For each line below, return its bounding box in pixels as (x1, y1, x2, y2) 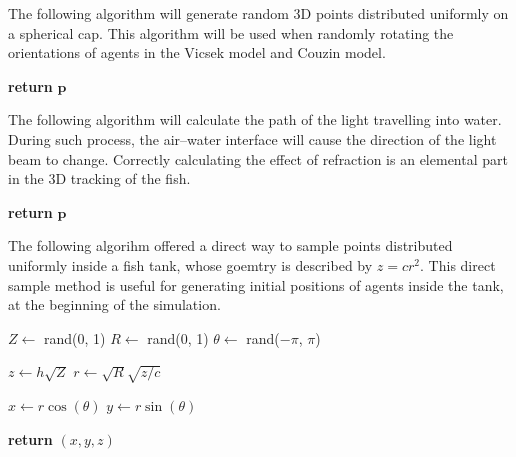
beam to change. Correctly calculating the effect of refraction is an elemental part (8, 148, 508, 169)
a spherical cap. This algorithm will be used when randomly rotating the (8, 22, 454, 43)
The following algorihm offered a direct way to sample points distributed (8, 235, 453, 256)
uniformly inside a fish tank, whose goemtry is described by (8, 254, 373, 275)
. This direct (420, 254, 496, 275)
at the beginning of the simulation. (8, 294, 221, 315)
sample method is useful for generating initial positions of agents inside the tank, (8, 274, 504, 295)
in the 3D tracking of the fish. (8, 168, 191, 189)
